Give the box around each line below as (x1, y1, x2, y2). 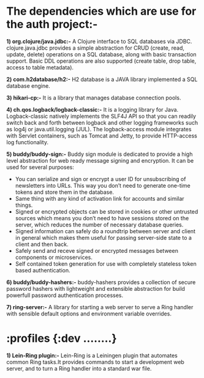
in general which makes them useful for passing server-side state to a (15, 234, 192, 241)
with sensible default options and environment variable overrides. (6, 310, 172, 317)
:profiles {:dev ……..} (6, 331, 118, 345)
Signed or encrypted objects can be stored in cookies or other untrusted (15, 207, 198, 215)
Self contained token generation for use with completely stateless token (15, 260, 197, 268)
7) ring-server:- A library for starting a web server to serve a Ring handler (6, 303, 194, 310)
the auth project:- (6, 17, 98, 31)
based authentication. (15, 266, 70, 274)
